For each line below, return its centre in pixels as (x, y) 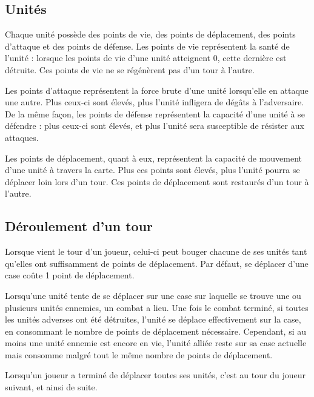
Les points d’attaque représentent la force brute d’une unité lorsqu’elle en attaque (157, 90)
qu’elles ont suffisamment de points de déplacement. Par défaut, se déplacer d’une (157, 263)
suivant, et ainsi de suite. (51, 387)
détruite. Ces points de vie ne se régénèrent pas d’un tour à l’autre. (130, 69)
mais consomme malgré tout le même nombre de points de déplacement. (139, 354)
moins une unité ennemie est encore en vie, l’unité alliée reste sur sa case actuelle (156, 343)
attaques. (22, 137)
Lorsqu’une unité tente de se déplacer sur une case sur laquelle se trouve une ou (153, 295)
